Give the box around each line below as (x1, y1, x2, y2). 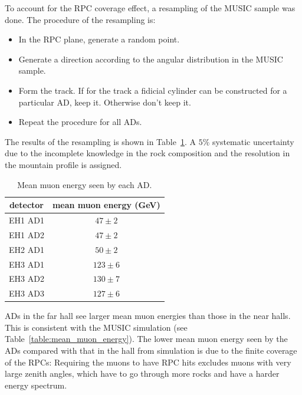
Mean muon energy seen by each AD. (17, 178, 152, 190)
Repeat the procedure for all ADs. (18, 116, 142, 128)
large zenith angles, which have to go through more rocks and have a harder (5, 367, 280, 380)
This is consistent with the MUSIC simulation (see (5, 321, 188, 333)
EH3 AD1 (9, 258, 44, 270)
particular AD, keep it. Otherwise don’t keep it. (18, 96, 191, 108)
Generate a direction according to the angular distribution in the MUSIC (18, 52, 283, 65)
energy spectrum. (5, 378, 67, 391)
